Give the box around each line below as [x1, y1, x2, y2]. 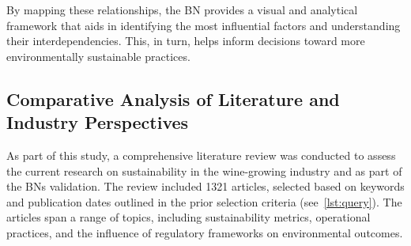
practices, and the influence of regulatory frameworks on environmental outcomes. [6, 224, 403, 240]
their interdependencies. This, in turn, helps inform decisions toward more [6, 32, 365, 49]
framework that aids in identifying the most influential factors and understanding [6, 17, 401, 33]
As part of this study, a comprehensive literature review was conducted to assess [6, 146, 396, 163]
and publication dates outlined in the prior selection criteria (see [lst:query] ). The [6, 193, 402, 210]
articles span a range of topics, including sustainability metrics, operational [6, 209, 371, 225]
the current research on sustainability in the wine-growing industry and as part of [6, 162, 402, 179]
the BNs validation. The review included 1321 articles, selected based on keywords [6, 178, 405, 195]
